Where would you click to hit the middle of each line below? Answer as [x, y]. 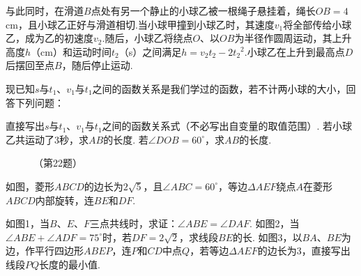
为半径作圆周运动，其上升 [293, 38]
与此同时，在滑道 [45, 10]
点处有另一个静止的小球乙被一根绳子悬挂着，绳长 [203, 10]
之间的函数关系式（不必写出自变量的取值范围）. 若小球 [227, 126]
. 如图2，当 [275, 223]
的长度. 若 [126, 139]
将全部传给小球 [317, 24]
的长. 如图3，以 [268, 237]
